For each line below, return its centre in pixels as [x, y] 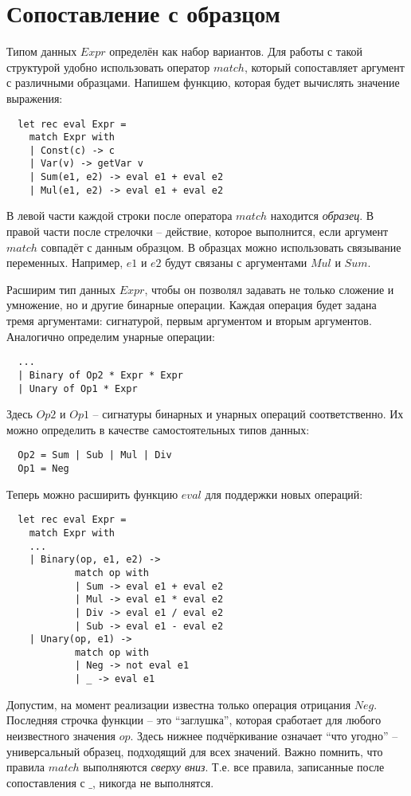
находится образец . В [322, 216]
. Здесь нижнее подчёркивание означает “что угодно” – [264, 735]
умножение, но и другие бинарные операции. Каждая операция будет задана [192, 305]
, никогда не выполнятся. [153, 782]
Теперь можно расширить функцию [92, 494]
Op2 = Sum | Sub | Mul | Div [95, 455]
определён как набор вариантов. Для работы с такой [236, 51]
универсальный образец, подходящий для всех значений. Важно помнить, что [195, 751]
